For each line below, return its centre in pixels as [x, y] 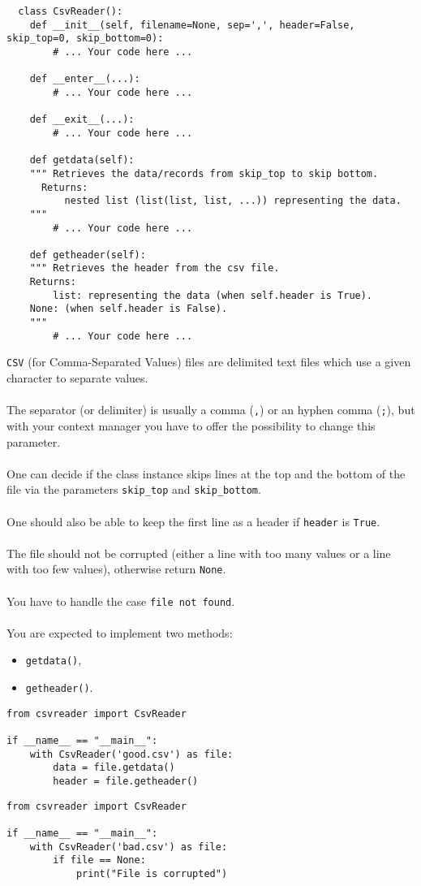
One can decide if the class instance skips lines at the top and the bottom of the [206, 473]
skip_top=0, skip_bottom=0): [85, 39]
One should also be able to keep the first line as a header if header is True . [193, 521]
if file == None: [99, 860]
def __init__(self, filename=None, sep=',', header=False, [192, 25]
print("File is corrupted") [152, 874]
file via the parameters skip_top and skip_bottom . [134, 489]
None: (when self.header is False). [129, 309]
